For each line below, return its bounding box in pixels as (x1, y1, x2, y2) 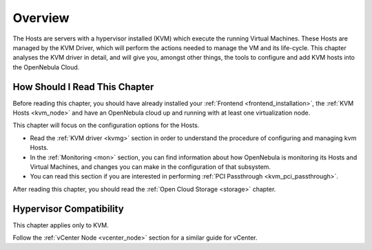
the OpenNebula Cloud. (12, 62, 80, 71)
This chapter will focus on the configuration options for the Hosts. (12, 121, 200, 130)
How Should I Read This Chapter (12, 81, 154, 93)
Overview (12, 10, 70, 25)
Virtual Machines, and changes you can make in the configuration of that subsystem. (30, 162, 271, 171)
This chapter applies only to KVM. (12, 220, 110, 229)
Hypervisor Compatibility (12, 203, 124, 214)
